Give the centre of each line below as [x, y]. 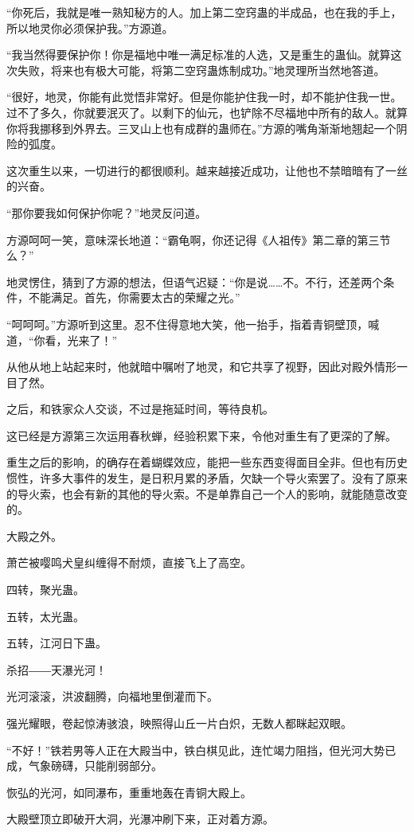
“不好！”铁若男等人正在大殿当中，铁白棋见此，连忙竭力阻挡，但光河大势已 [201, 750]
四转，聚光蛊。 [45, 590]
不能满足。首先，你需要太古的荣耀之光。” [134, 297]
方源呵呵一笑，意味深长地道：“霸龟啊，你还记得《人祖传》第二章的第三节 [199, 239]
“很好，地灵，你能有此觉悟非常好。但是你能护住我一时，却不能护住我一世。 [204, 97]
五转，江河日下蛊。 [57, 643]
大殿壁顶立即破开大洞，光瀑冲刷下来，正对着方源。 [140, 819]
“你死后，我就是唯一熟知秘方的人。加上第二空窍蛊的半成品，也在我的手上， [204, 12]
